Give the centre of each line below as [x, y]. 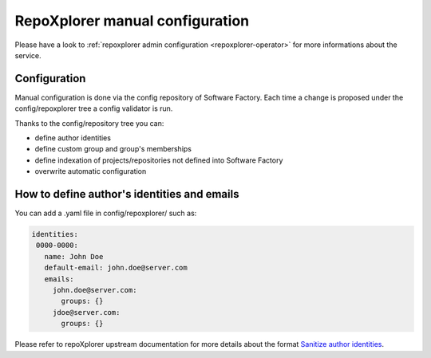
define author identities [73, 138]
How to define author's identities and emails [127, 194]
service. [28, 55]
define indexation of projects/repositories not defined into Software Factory [159, 160]
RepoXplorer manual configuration [132, 21]
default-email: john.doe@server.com [116, 268]
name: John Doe [74, 256]
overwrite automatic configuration [91, 171]
